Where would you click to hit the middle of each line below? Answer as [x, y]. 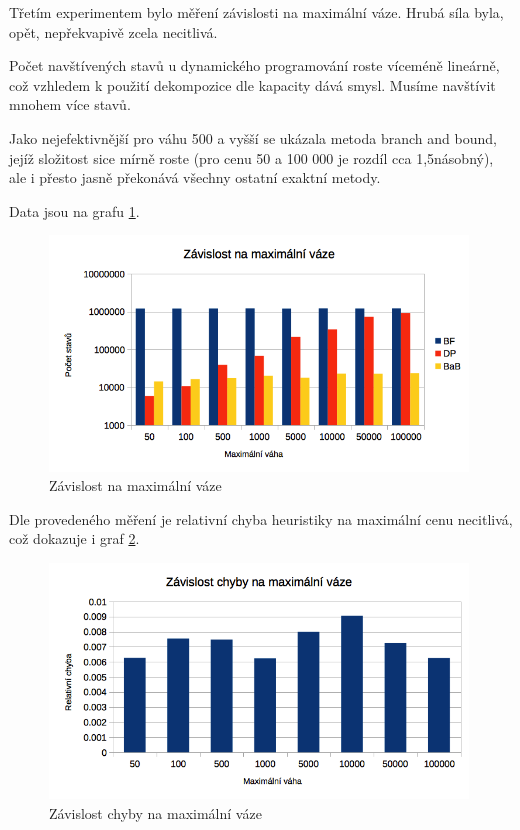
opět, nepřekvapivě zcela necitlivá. [113, 31]
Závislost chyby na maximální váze [155, 812]
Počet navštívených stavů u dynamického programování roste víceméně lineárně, [254, 65]
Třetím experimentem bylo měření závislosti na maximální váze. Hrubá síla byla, [256, 12]
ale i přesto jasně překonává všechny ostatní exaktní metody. [195, 177]
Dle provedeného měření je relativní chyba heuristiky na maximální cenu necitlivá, [261, 518]
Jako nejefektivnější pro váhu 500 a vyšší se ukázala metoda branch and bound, [253, 137]
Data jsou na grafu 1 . [74, 210]
